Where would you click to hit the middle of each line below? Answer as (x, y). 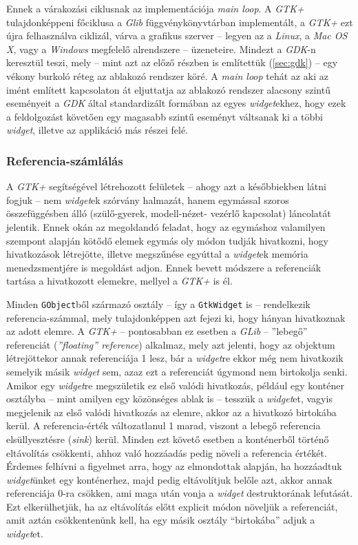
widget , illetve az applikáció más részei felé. (97, 130)
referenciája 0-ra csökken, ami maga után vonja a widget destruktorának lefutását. (180, 493)
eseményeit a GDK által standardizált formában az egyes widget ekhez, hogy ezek (176, 103)
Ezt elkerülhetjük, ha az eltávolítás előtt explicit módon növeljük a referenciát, (172, 506)
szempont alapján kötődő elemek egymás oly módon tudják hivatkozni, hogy (168, 240)
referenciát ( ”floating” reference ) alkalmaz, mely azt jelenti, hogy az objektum (171, 344)
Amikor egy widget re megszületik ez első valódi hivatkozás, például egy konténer (175, 385)
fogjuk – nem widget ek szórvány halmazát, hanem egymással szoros (148, 199)
